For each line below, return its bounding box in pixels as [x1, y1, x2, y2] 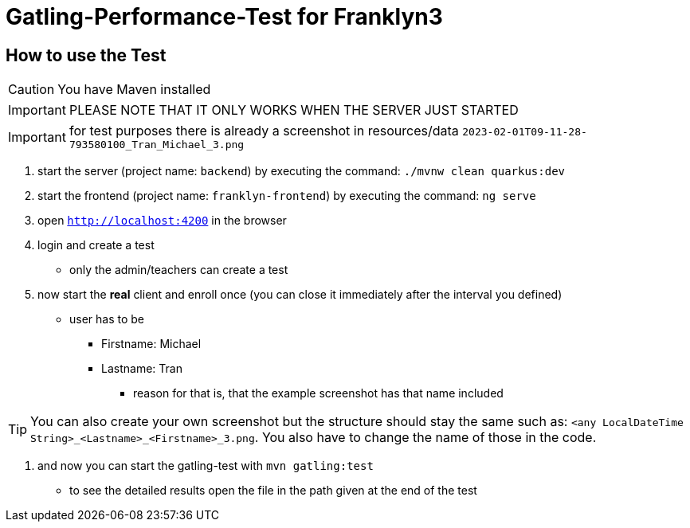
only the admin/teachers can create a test [69, 263, 288, 277]
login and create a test [37, 238, 155, 252]
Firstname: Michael [101, 337, 202, 351]
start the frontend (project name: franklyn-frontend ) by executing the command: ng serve [37, 189, 536, 203]
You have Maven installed [57, 81, 211, 98]
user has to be [69, 312, 145, 327]
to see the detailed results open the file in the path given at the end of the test [69, 483, 477, 498]
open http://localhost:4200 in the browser [37, 213, 287, 228]
